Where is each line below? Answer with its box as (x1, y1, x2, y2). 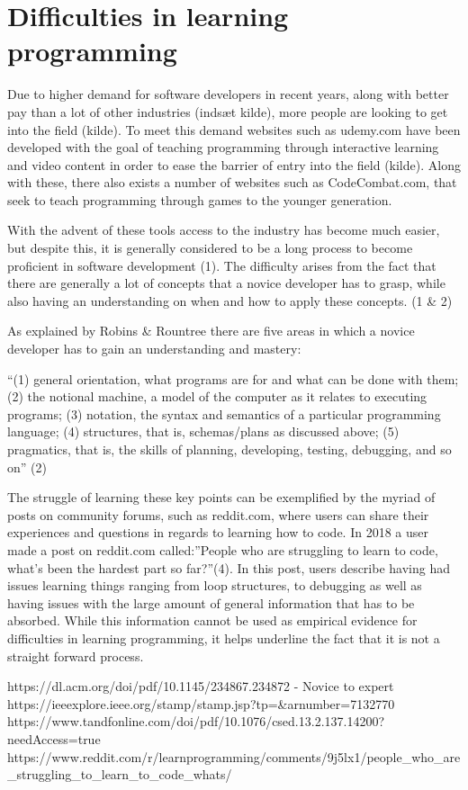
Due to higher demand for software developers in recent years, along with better (7, 85, 449, 103)
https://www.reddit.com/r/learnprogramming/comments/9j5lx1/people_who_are (7, 747, 461, 766)
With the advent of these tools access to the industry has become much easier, (7, 220, 440, 239)
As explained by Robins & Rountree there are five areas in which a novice (7, 321, 415, 340)
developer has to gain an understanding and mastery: (7, 339, 301, 358)
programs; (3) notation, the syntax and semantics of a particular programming (7, 404, 441, 423)
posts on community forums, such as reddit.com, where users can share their (7, 505, 429, 524)
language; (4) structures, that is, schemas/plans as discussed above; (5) (7, 422, 400, 441)
